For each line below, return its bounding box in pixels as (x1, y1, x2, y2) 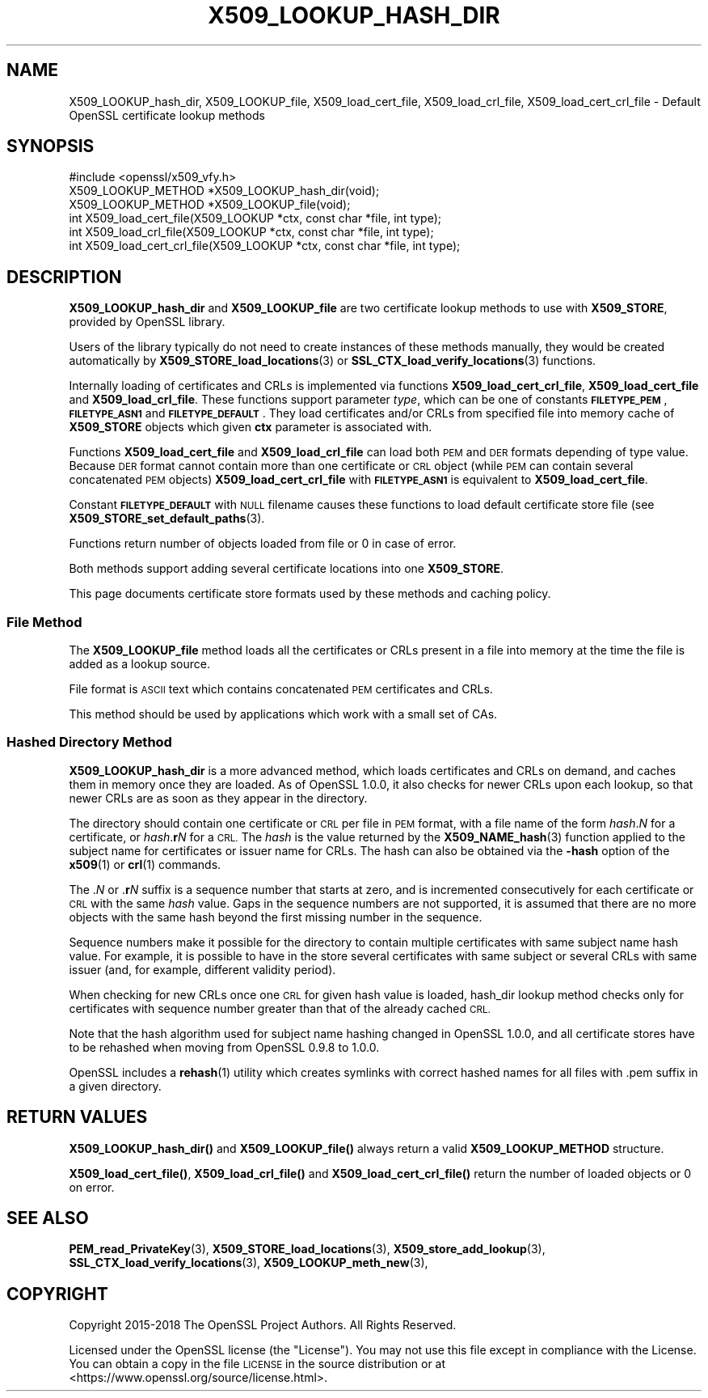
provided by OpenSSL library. (69, 315, 225, 329)
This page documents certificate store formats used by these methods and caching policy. (69, 587, 551, 601)
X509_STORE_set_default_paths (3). (69, 511, 265, 526)
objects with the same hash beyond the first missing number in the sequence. (69, 909, 483, 924)
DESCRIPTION (6, 266, 122, 287)
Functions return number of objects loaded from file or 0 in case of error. (69, 536, 457, 551)
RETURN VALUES (6, 1107, 148, 1128)
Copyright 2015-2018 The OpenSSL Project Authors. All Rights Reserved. (69, 1318, 457, 1332)
